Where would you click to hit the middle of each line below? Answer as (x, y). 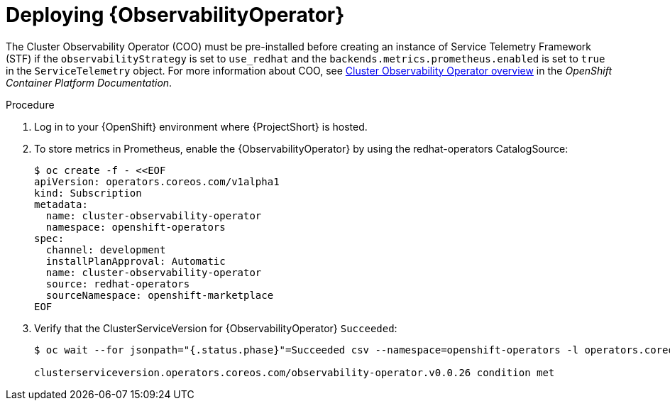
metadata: (61, 204)
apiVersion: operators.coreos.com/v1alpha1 (157, 181)
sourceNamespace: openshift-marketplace (160, 295)
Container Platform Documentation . (89, 82)
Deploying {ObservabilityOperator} (175, 15)
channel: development (106, 249)
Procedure (30, 104)
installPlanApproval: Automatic (136, 261)
